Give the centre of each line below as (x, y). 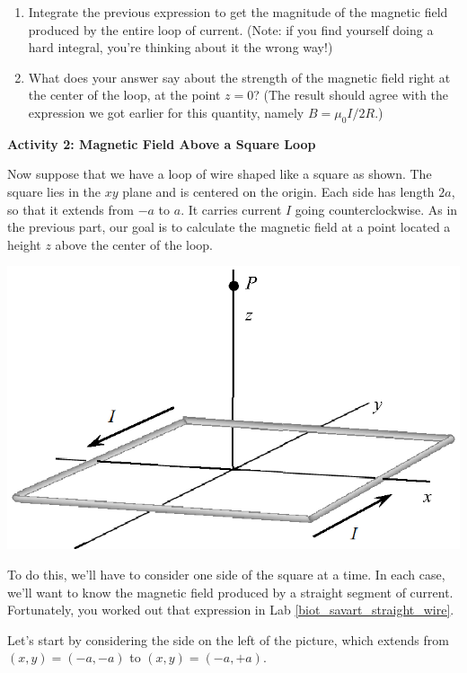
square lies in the (54, 191)
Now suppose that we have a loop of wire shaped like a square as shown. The (220, 174)
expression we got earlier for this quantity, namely (166, 112)
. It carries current (231, 209)
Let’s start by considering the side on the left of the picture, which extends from (228, 639)
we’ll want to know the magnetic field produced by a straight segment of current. (230, 592)
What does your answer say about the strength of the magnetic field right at (239, 77)
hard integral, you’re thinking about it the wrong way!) (181, 47)
